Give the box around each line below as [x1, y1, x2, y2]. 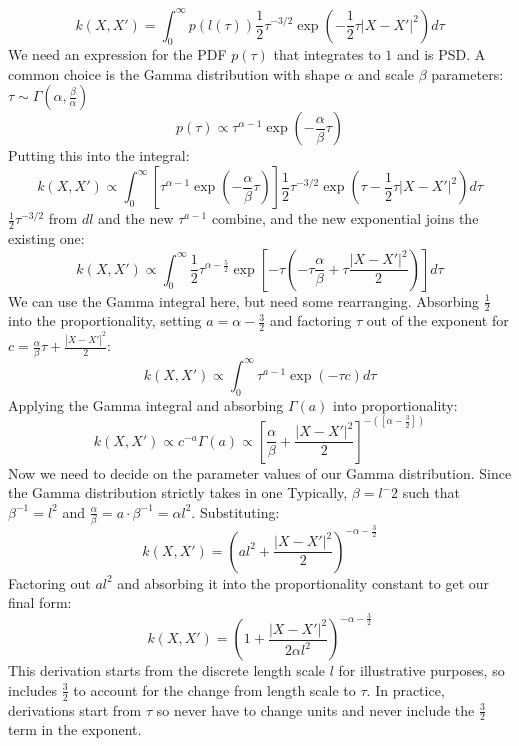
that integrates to [273, 44, 381, 65]
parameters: [431, 63, 504, 84]
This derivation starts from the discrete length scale [8, 660, 326, 681]
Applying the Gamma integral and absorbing [8, 394, 284, 415]
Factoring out [8, 572, 91, 593]
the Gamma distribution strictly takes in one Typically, [8, 482, 348, 503]
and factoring [269, 310, 352, 331]
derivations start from [8, 699, 142, 720]
